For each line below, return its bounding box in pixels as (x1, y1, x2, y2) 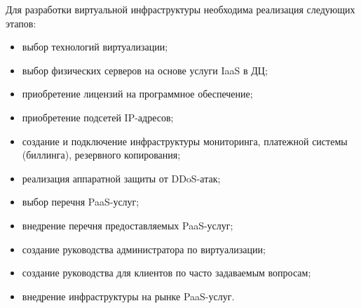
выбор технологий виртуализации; (22, 39, 168, 54)
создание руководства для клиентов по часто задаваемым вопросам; (22, 265, 311, 280)
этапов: (6, 15, 36, 30)
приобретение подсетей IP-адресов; (22, 109, 174, 124)
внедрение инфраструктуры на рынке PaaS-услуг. (22, 288, 235, 303)
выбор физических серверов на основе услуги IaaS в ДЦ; (22, 62, 268, 77)
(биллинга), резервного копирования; (22, 147, 181, 162)
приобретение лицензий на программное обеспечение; (22, 86, 253, 101)
